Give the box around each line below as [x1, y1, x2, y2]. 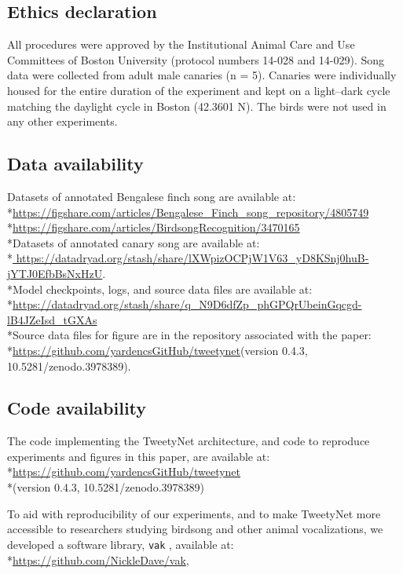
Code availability [7, 396, 147, 420]
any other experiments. [7, 113, 118, 130]
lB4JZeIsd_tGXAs [7, 311, 97, 327]
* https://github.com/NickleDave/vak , [7, 551, 189, 568]
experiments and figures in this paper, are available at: [7, 448, 270, 464]
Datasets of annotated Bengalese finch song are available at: [7, 188, 296, 204]
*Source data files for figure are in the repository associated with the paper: [7, 327, 372, 343]
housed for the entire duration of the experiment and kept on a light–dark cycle [7, 82, 390, 98]
